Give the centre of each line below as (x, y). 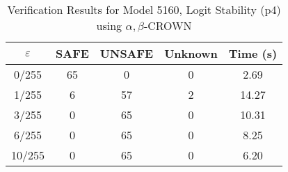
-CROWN (168, 25)
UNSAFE (127, 53)
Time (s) (253, 53)
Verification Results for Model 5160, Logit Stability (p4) (144, 9)
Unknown (191, 53)
